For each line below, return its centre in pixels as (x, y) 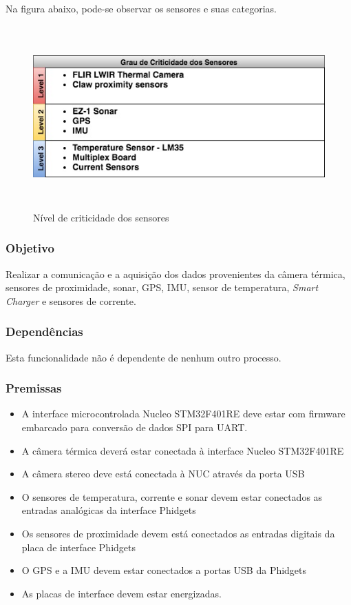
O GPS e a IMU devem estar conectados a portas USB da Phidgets (164, 570)
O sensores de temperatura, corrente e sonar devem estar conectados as (172, 496)
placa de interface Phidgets (78, 547)
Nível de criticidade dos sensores (101, 217)
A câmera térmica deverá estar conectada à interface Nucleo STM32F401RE (183, 450)
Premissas (34, 388)
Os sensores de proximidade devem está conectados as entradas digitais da (178, 533)
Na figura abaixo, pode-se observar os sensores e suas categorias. (141, 8)
